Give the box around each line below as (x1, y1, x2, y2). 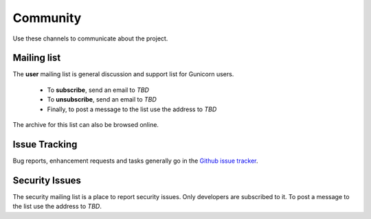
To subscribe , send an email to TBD (47, 86, 149, 94)
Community (12, 10, 82, 25)
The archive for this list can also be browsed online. (12, 121, 159, 129)
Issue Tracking (12, 138, 78, 150)
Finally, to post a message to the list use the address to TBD (47, 105, 217, 113)
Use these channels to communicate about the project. (12, 34, 168, 43)
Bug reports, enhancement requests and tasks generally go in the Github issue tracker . (12, 157, 258, 165)
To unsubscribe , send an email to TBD (47, 95, 157, 104)
